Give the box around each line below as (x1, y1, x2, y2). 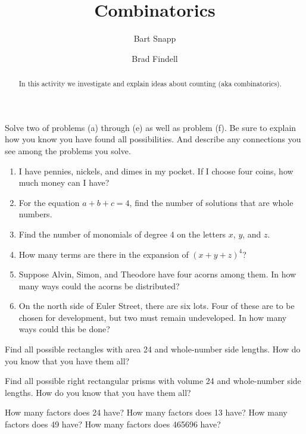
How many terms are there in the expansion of (18, 248, 189, 260)
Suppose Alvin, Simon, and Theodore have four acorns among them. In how (18, 268, 296, 280)
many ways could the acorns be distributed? (18, 279, 180, 292)
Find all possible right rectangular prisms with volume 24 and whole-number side (5, 374, 301, 387)
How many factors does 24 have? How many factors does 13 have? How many (5, 406, 288, 419)
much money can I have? (18, 176, 110, 189)
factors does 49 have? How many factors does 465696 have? (5, 418, 221, 430)
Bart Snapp (133, 32, 176, 45)
